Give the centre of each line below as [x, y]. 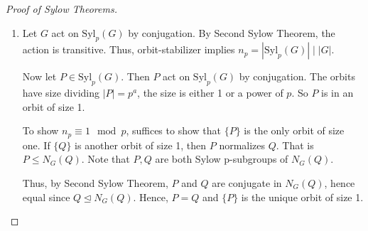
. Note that [105, 159]
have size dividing [61, 93]
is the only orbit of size [294, 130]
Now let [39, 76]
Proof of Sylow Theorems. [61, 9]
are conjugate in [247, 183]
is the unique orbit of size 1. [302, 197]
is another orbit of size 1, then [141, 145]
